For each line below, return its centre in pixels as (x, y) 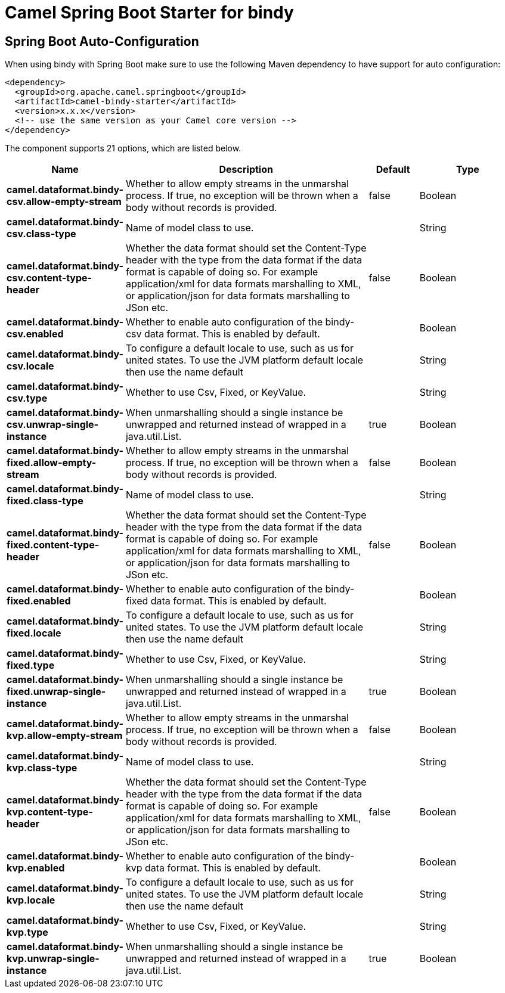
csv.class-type (41, 234)
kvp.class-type (42, 768)
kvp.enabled (36, 868)
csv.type (27, 398)
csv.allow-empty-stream (64, 202)
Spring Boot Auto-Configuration (102, 41)
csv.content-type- (49, 278)
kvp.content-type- (50, 812)
